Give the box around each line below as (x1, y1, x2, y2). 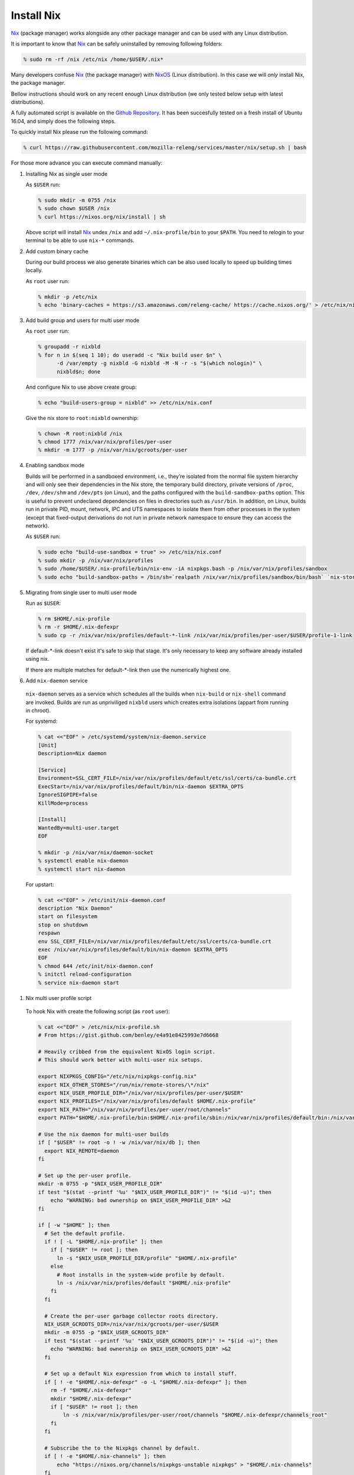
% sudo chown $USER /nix (38, 205, 110, 212)
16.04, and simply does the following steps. (11, 117, 116, 124)
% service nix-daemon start (38, 979, 119, 986)
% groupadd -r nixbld (38, 343, 101, 350)
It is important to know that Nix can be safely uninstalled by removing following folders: (11, 40, 223, 47)
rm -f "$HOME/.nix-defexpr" (50, 1387, 132, 1394)
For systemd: (25, 717, 58, 725)
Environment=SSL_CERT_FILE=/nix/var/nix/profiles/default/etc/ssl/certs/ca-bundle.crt (38, 775, 297, 782)
